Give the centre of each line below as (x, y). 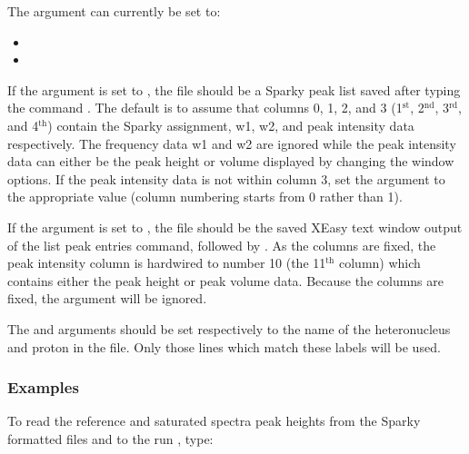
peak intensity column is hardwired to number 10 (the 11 (167, 263)
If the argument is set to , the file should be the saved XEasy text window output (235, 227)
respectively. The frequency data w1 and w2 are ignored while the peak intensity (232, 143)
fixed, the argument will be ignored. (107, 298)
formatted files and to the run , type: (110, 438)
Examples (43, 387)
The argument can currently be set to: (114, 11)
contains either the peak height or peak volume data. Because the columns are (226, 280)
